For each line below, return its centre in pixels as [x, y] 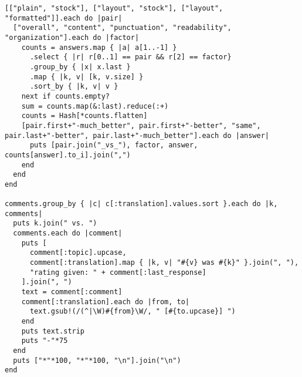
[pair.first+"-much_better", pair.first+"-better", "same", [141, 125]
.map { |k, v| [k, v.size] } [86, 77]
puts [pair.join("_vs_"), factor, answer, [114, 145]
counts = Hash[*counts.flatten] [84, 116]
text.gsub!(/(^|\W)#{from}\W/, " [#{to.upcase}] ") [133, 312]
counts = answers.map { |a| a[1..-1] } [99, 47]
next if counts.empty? [65, 96]
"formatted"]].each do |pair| [64, 18]
